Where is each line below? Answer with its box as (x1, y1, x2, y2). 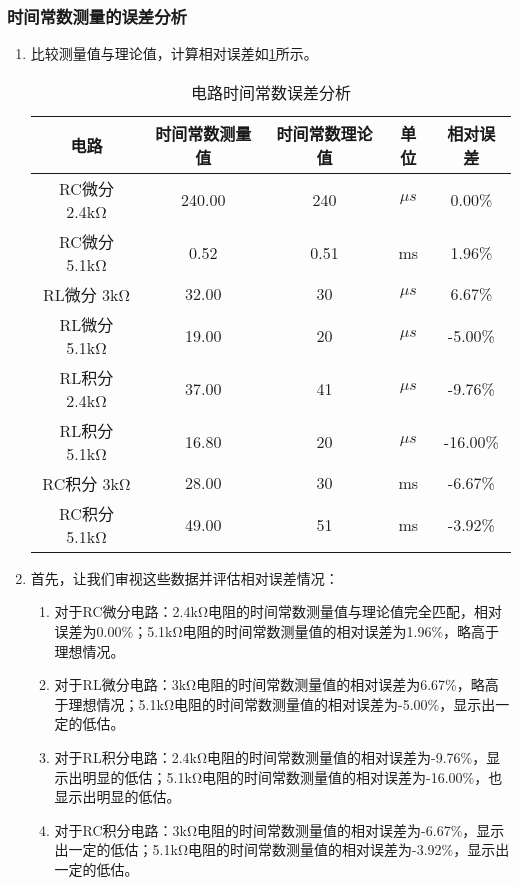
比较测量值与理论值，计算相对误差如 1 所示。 (30, 43, 318, 64)
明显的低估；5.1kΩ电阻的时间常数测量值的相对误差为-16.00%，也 (82, 766, 503, 787)
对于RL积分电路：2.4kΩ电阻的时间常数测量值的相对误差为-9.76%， (54, 746, 487, 767)
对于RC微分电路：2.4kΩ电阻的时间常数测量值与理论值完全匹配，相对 (54, 601, 503, 622)
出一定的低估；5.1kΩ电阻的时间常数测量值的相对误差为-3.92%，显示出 (54, 839, 510, 860)
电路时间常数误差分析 (190, 80, 351, 104)
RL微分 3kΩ (42, 282, 131, 306)
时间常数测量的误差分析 (7, 3, 187, 28)
